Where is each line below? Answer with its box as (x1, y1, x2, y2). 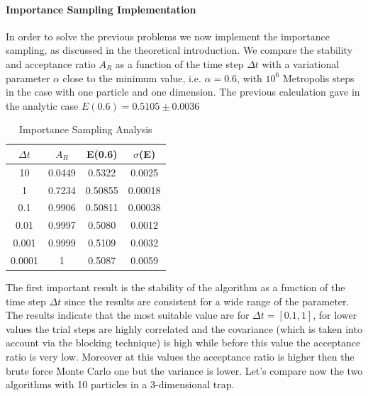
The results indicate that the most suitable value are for (6, 307, 250, 322)
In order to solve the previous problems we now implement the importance (6, 28, 330, 43)
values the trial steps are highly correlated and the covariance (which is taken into (6, 321, 362, 336)
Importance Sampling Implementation (6, 1, 196, 16)
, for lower (313, 307, 357, 322)
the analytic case (6, 98, 79, 113)
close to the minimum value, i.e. (62, 70, 201, 85)
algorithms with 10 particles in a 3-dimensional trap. (6, 377, 235, 392)
